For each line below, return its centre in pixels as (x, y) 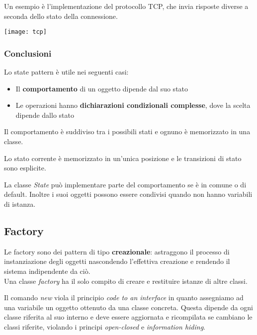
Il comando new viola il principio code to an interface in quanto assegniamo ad (124, 297)
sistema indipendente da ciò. (47, 271)
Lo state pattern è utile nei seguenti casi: (66, 72)
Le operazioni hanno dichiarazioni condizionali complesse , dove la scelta (133, 105)
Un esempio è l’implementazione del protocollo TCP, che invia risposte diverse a (126, 6)
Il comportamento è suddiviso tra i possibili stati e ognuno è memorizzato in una (127, 131)
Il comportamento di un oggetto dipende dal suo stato (102, 88)
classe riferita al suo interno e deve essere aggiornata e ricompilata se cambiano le (128, 317)
